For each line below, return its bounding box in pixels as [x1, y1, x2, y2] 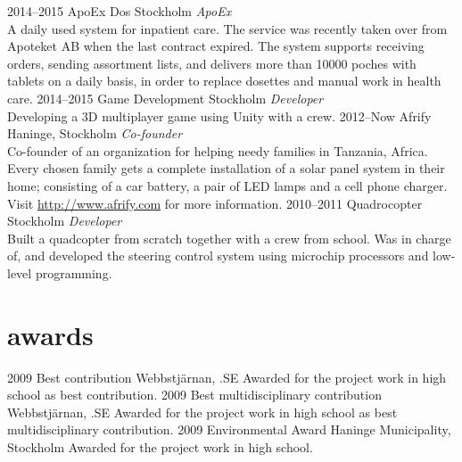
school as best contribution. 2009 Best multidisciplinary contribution [7, 385, 382, 404]
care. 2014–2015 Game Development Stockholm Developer [7, 88, 324, 107]
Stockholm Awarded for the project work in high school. [7, 438, 313, 456]
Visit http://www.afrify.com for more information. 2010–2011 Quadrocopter [7, 194, 423, 212]
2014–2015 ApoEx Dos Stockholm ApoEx [7, 2, 232, 20]
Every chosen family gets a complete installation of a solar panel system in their [7, 159, 445, 177]
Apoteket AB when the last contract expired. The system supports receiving [7, 37, 425, 55]
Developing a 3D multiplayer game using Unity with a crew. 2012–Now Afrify [7, 106, 432, 125]
